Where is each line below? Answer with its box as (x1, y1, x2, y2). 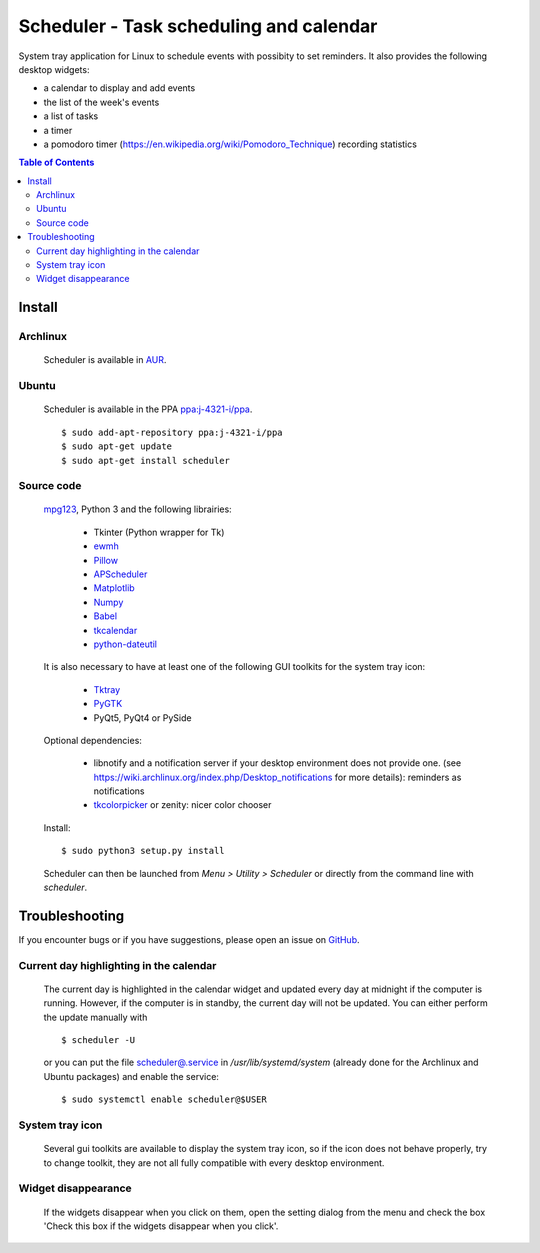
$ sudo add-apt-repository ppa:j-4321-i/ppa (61, 426, 284, 438)
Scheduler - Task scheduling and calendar (18, 15, 378, 37)
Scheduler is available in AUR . (43, 354, 167, 366)
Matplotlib (93, 582, 135, 594)
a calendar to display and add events (43, 82, 196, 94)
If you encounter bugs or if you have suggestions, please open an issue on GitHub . (18, 933, 360, 945)
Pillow (93, 554, 119, 566)
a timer (43, 124, 73, 136)
